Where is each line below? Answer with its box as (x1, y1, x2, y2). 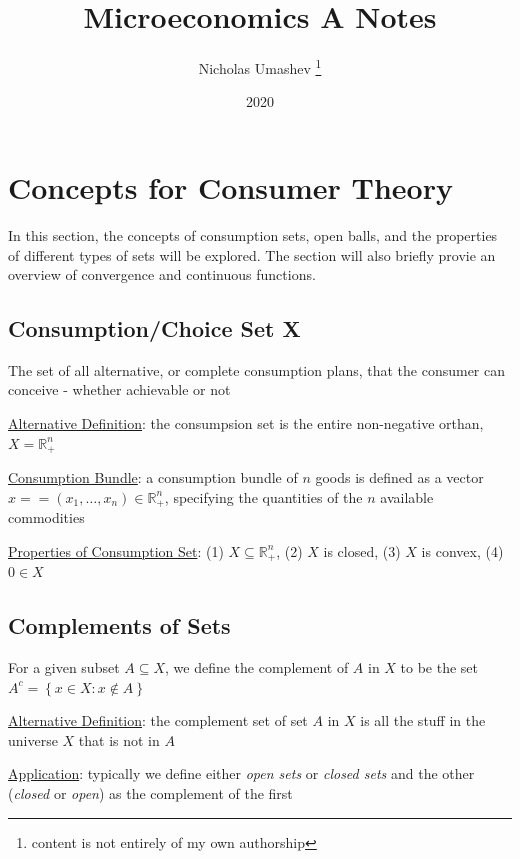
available (380, 486, 434, 507)
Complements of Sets (8, 610, 231, 641)
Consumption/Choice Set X (8, 313, 301, 344)
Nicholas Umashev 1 (198, 55, 322, 78)
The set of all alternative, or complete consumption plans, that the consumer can (8, 359, 506, 380)
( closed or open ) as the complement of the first (8, 782, 293, 803)
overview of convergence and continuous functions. (8, 264, 316, 285)
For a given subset (8, 657, 120, 678)
